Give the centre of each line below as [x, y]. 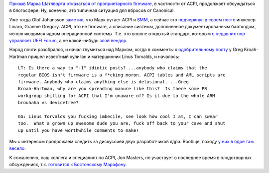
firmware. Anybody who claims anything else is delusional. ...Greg [103, 82]
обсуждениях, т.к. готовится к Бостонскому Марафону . [68, 165]
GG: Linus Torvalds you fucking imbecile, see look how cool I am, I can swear [118, 116]
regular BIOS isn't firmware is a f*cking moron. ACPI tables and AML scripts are [122, 75]
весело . [17, 148]
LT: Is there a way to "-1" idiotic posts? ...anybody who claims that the [113, 68]
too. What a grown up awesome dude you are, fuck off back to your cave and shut [122, 123]
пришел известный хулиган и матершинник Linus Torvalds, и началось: [104, 57]
